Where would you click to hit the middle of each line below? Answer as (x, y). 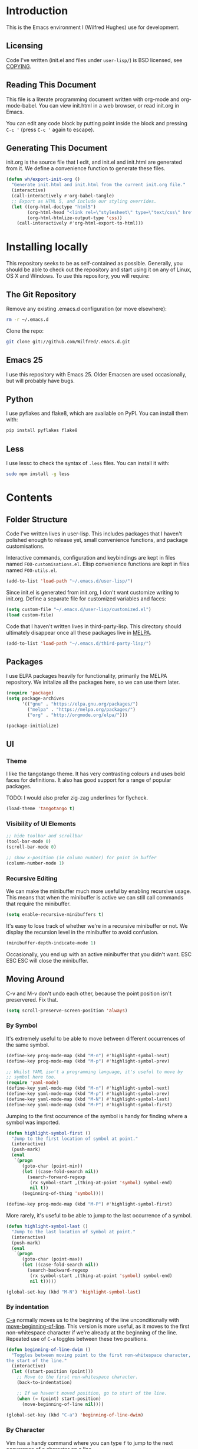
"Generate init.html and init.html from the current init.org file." (98, 185)
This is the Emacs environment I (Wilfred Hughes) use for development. (93, 27)
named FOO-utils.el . (32, 570)
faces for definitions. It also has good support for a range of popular (89, 780)
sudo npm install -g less (38, 474)
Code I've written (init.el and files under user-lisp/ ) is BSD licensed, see (94, 60)
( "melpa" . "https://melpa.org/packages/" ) (81, 709)
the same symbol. (28, 1045)
